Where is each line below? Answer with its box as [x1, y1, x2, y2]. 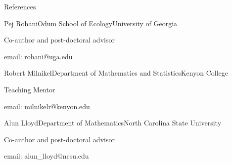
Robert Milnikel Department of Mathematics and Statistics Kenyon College [4, 68, 228, 78]
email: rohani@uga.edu [4, 51, 73, 61]
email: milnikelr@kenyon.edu [4, 101, 90, 111]
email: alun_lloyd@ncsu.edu [4, 151, 89, 161]
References [4, 1, 36, 11]
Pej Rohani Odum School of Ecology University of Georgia [4, 18, 178, 28]
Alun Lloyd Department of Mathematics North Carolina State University [4, 118, 222, 128]
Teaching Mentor [4, 84, 55, 94]
